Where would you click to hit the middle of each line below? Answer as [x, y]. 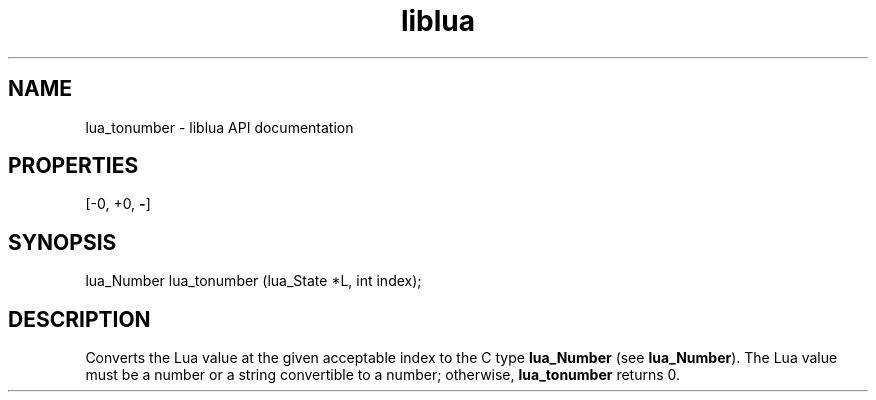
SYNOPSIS [62, 242]
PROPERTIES [73, 166]
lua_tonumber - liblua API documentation [219, 127]
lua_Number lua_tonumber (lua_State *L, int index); [253, 281]
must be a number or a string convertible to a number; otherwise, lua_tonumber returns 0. [383, 375]
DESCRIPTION [79, 319]
